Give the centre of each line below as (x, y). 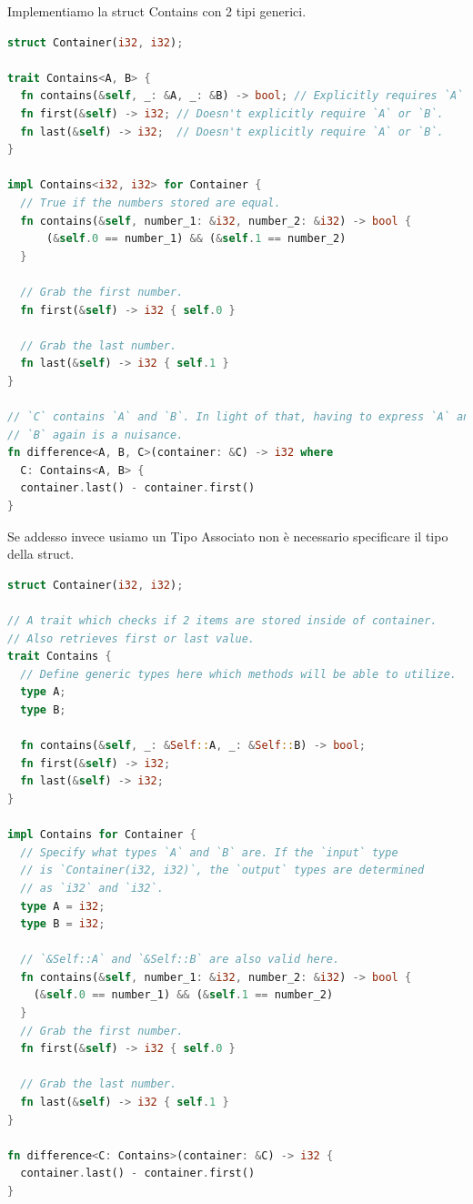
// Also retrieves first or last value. (131, 638)
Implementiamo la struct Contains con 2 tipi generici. (157, 11)
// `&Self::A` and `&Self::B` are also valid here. (180, 960)
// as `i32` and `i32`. (92, 888)
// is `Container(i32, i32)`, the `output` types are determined (222, 870)
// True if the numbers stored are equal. (151, 202)
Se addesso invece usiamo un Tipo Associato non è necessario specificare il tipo (228, 536)
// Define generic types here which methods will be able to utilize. (238, 674)
